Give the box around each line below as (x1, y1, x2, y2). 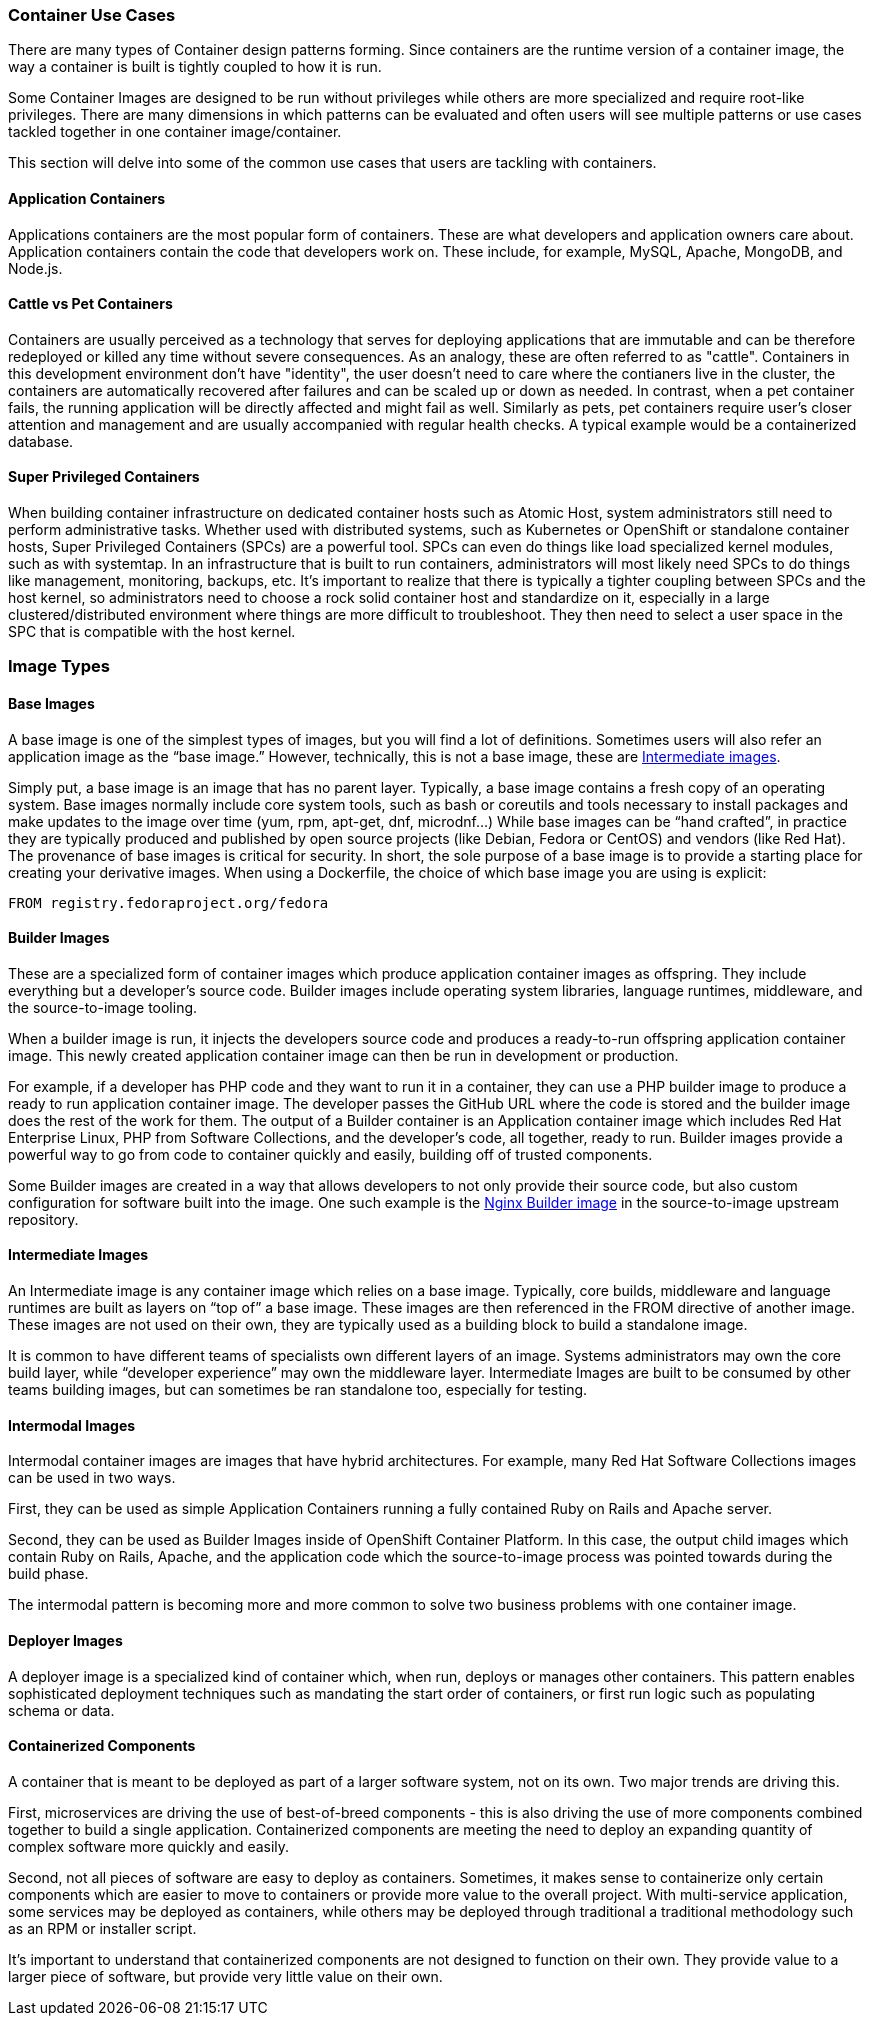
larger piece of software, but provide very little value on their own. (8, 1967, 443, 1985)
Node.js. (8, 259, 63, 277)
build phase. (8, 1565, 89, 1583)
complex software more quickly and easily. (8, 1837, 290, 1855)
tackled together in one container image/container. (8, 123, 342, 141)
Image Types (8, 656, 110, 677)
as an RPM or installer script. (8, 1919, 197, 1937)
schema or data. (8, 1701, 115, 1719)
